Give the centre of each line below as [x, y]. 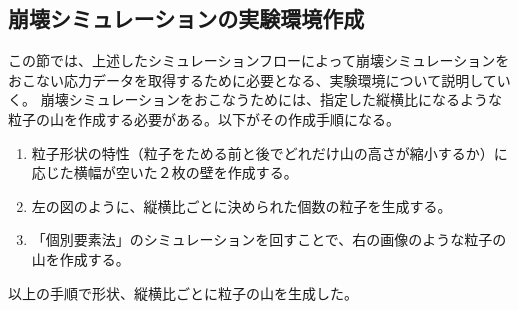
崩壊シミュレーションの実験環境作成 [186, 18]
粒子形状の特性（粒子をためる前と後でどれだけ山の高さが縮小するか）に [269, 152]
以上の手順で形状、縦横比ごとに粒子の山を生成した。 [183, 292]
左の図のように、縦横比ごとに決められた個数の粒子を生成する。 [241, 205]
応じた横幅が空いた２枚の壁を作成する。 [164, 172]
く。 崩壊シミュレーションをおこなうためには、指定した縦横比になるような [255, 99]
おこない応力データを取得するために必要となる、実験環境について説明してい [259, 79]
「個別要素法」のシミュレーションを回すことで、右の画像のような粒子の [269, 239]
